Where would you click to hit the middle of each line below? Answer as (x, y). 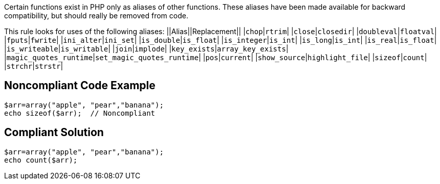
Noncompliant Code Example (80, 86)
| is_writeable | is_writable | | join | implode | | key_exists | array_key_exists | (146, 49)
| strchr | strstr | (34, 66)
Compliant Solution (54, 133)
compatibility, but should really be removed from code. (96, 16)
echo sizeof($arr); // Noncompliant (80, 113)
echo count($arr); (41, 160)
